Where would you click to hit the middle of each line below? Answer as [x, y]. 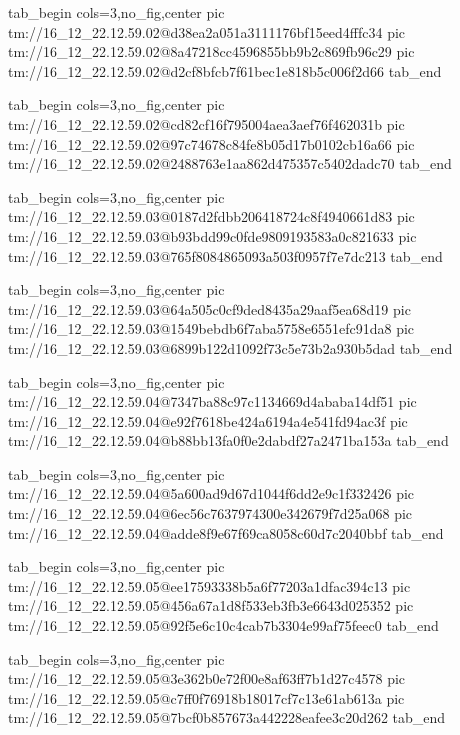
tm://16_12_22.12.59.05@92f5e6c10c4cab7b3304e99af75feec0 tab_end [223, 625]
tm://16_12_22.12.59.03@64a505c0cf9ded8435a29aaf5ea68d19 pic [209, 308]
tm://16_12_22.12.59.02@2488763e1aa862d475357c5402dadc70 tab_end [230, 163]
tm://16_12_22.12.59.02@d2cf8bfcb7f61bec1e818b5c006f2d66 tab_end [225, 70]
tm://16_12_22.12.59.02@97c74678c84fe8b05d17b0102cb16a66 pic [211, 143]
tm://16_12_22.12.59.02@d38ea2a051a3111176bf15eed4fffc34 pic [207, 31]
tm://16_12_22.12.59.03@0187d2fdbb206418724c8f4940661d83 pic [211, 216]
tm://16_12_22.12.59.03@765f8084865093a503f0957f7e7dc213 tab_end [225, 255]
